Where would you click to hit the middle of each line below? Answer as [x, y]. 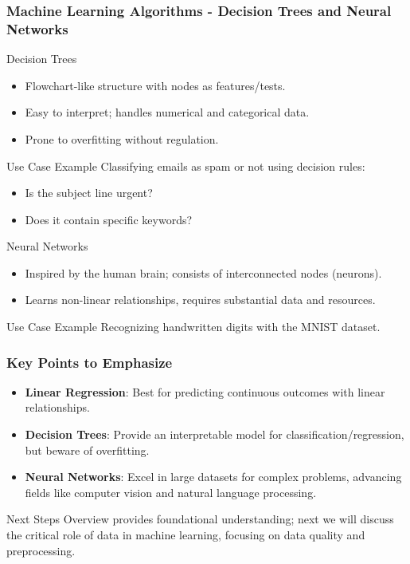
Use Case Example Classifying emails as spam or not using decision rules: [186, 166]
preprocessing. [41, 550]
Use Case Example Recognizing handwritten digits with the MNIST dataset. [193, 327]
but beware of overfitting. [87, 450]
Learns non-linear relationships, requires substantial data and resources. [200, 300]
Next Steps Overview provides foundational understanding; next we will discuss [200, 519]
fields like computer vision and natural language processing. [171, 492]
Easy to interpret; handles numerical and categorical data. [167, 112]
